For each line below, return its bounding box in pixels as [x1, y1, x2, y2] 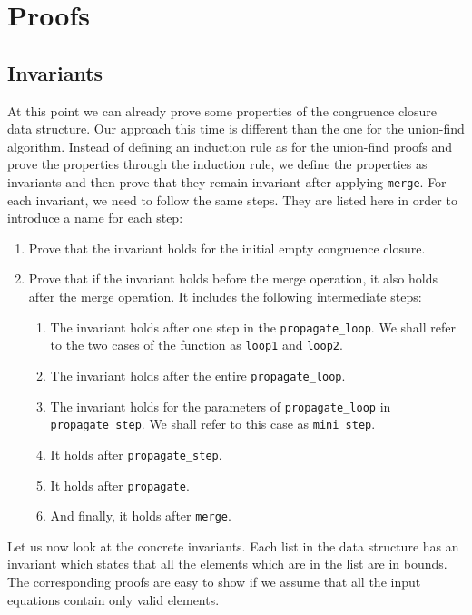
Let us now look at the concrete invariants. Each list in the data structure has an [7, 536, 459, 555]
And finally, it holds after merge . [50, 506, 231, 525]
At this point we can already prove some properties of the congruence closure [7, 101, 438, 120]
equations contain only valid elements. [7, 590, 220, 609]
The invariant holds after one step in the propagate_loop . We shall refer [50, 317, 456, 336]
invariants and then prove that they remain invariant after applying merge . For [7, 172, 447, 191]
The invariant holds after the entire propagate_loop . [50, 365, 346, 384]
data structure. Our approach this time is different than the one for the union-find [7, 119, 465, 138]
